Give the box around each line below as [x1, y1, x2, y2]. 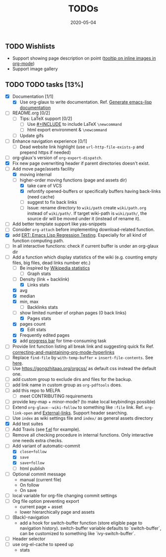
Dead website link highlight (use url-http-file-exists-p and [19, 144, 145, 150]
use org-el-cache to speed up [12, 541, 74, 547]
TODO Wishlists [5, 42, 55, 50]
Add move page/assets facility [12, 166, 75, 172]
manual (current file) [19, 476, 62, 482]
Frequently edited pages [19, 332, 70, 338]
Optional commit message [12, 471, 66, 477]
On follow [19, 482, 40, 488]
